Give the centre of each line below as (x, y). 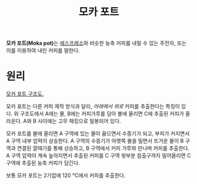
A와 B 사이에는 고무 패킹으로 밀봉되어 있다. (72, 121)
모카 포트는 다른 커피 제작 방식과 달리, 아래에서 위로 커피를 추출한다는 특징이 (93, 106)
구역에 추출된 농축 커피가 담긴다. (43, 163)
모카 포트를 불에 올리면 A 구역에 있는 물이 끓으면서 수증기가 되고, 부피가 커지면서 (98, 133)
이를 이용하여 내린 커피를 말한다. (43, 51)
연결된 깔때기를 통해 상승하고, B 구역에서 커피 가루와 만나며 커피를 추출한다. (103, 148)
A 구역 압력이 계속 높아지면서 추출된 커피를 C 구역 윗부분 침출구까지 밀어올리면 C (98, 156)
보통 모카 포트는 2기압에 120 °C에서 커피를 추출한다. (66, 175)
